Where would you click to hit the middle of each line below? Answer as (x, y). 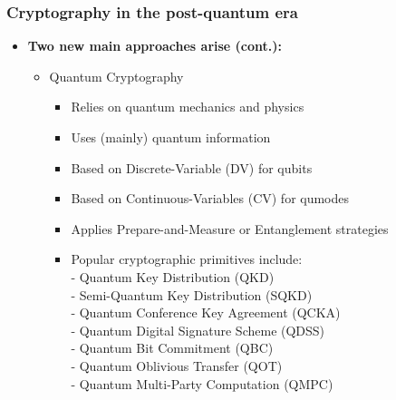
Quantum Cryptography (116, 76)
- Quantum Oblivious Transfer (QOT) (177, 365)
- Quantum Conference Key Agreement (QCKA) (206, 312)
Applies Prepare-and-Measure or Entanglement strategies (230, 228)
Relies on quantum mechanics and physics (188, 107)
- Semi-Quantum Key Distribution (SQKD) (192, 294)
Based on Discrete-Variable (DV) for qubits (192, 167)
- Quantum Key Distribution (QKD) (173, 276)
